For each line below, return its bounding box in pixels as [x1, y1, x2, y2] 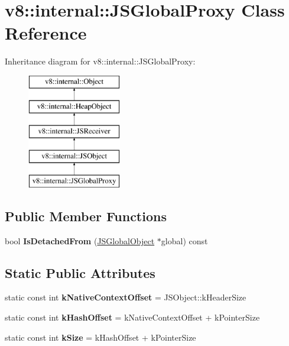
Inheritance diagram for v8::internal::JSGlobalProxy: [5, 55, 196, 67]
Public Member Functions [5, 206, 167, 225]
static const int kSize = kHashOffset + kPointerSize [5, 331, 196, 343]
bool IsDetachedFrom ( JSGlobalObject [5, 234, 155, 247]
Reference [5, 21, 87, 45]
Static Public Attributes [5, 263, 155, 282]
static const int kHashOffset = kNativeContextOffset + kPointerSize [5, 311, 260, 324]
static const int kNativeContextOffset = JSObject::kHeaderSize [5, 291, 246, 303]
